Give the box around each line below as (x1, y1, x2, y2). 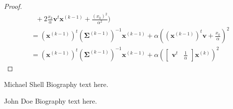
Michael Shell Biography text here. (4, 79, 108, 89)
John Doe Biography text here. (4, 95, 97, 106)
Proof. (4, 1, 22, 11)
